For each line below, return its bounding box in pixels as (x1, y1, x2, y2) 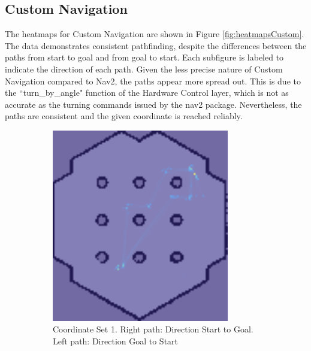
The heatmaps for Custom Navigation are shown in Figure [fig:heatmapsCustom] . (5, 28, 304, 40)
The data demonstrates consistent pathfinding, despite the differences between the (5, 39, 307, 52)
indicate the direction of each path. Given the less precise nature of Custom (5, 62, 283, 75)
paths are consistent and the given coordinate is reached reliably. (5, 110, 243, 122)
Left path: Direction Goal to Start (53, 335, 179, 347)
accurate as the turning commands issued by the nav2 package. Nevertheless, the (5, 98, 302, 110)
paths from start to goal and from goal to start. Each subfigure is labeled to (5, 51, 284, 63)
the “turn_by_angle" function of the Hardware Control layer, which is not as (5, 86, 289, 99)
